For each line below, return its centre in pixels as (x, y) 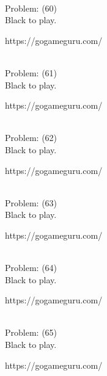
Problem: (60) (31, 8)
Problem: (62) (31, 138)
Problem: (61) (31, 72)
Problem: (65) (31, 332)
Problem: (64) (31, 268)
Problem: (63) (31, 202)
